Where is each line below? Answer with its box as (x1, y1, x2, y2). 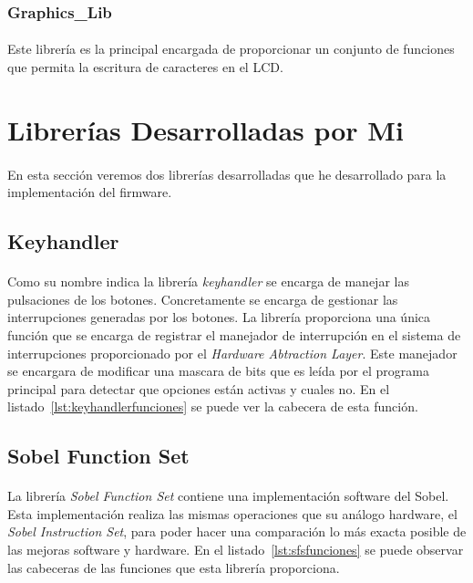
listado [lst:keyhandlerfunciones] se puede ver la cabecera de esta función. (7, 397, 418, 416)
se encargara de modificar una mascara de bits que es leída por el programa (7, 361, 429, 380)
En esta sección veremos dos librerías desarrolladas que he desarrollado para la (7, 164, 447, 183)
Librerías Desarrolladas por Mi (7, 110, 404, 148)
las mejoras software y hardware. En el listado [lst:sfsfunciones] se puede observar (7, 540, 464, 559)
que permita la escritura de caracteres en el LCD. (7, 57, 283, 77)
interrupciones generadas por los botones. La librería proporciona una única (7, 307, 431, 327)
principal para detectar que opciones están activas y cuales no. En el (7, 379, 390, 398)
